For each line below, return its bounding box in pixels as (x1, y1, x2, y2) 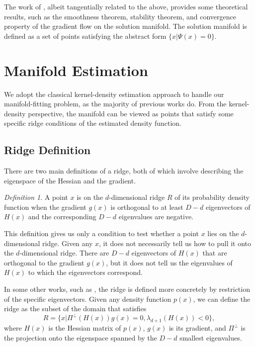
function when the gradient (4, 201, 86, 212)
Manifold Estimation (4, 60, 148, 80)
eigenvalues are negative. (118, 211, 194, 222)
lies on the (207, 228, 239, 239)
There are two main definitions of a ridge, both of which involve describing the (4, 166, 244, 176)
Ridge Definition (4, 142, 91, 158)
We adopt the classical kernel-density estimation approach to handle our (4, 88, 224, 99)
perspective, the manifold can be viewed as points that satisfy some (28, 108, 234, 118)
